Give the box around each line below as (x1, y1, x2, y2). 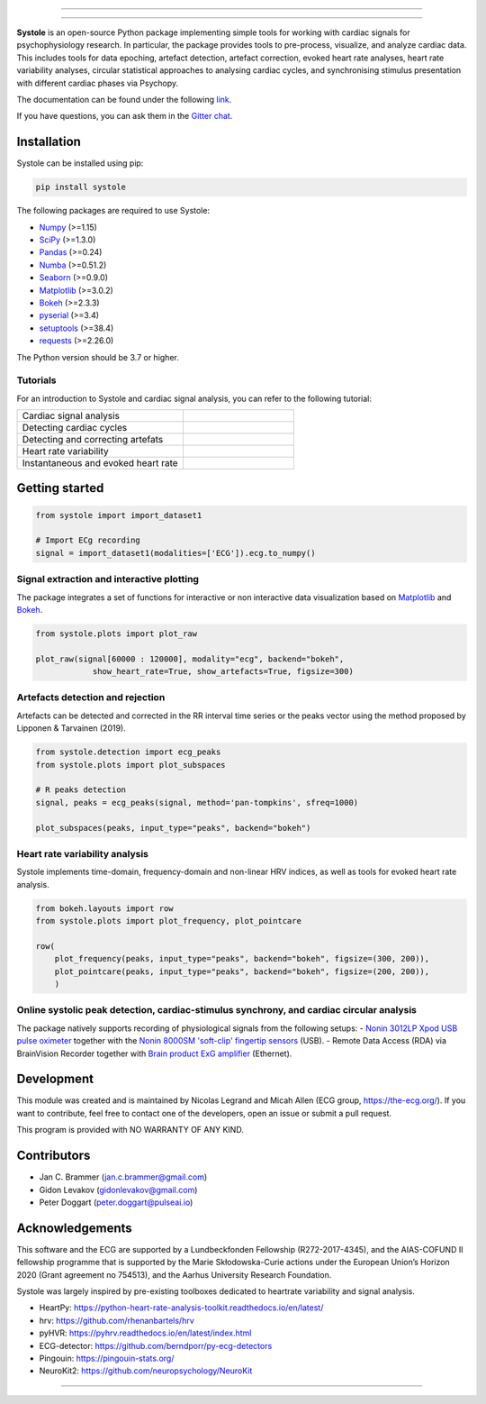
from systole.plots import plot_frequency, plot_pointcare (35, 916, 301, 926)
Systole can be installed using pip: (16, 158, 144, 169)
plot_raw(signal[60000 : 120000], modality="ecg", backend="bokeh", (35, 653, 345, 664)
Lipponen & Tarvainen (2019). (16, 723, 126, 734)
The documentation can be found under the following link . (16, 94, 232, 105)
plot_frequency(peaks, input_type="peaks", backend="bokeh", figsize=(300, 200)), (54, 953, 430, 964)
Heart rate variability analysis (16, 847, 148, 860)
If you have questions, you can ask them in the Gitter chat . (16, 111, 233, 122)
